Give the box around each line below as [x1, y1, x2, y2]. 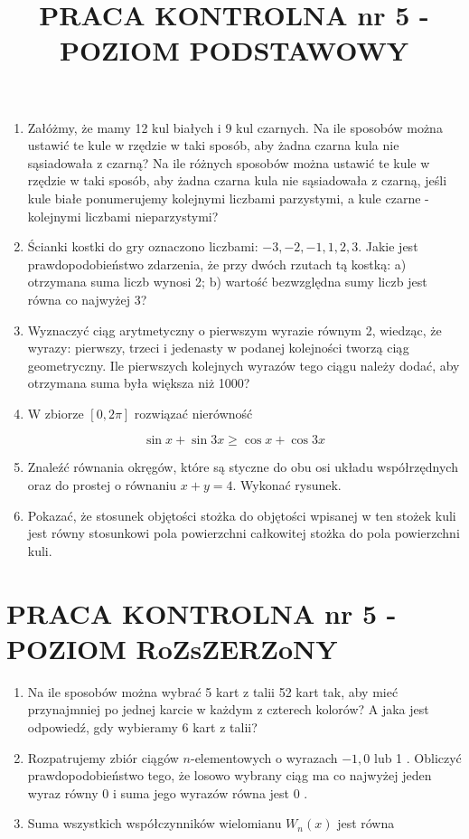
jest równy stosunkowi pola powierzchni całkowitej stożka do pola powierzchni [27, 523, 460, 542]
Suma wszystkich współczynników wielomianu [27, 814, 282, 833]
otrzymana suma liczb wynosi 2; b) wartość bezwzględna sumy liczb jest [27, 272, 427, 291]
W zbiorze [27, 403, 84, 422]
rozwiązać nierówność [134, 403, 253, 422]
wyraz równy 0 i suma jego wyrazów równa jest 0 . [27, 783, 308, 802]
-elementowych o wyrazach [190, 748, 338, 767]
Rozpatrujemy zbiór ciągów [27, 748, 179, 767]
